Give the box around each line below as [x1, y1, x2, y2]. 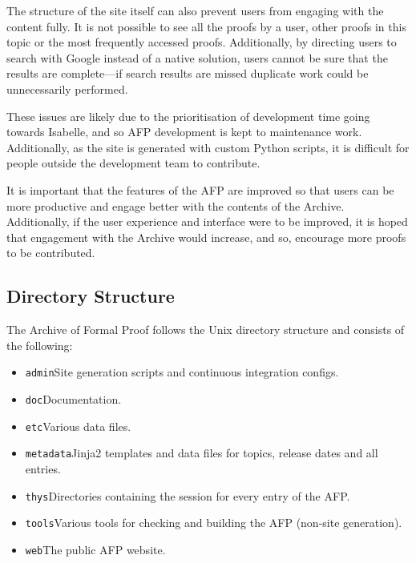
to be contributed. [6, 244, 95, 261]
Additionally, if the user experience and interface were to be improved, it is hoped [6, 213, 408, 230]
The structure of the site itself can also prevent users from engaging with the [6, 2, 384, 18]
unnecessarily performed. [6, 80, 128, 97]
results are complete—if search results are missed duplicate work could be [6, 65, 369, 82]
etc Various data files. [25, 417, 131, 434]
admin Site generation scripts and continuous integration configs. [25, 364, 339, 380]
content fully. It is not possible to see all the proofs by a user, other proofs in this [6, 18, 406, 34]
